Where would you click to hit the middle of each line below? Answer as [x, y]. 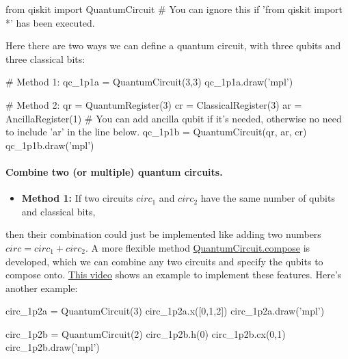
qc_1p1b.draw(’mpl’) [50, 145]
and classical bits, [58, 211]
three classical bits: [45, 58]
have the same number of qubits [268, 198]
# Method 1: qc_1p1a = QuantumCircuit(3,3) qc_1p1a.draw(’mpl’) [149, 82]
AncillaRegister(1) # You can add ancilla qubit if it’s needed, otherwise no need [174, 118]
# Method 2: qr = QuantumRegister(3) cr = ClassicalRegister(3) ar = [154, 104]
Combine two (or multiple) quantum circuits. [114, 171]
